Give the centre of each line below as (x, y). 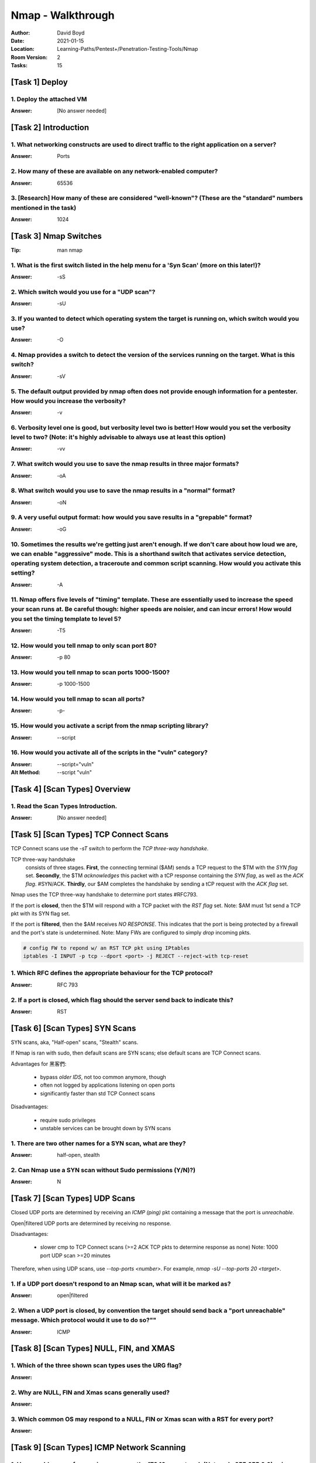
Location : (23, 49)
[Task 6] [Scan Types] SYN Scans (73, 1028)
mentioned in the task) (44, 208)
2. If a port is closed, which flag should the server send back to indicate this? (122, 1000)
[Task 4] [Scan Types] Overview (71, 789)
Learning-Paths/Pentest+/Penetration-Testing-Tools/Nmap (128, 49)
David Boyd (71, 33)
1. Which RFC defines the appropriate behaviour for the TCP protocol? (112, 973)
